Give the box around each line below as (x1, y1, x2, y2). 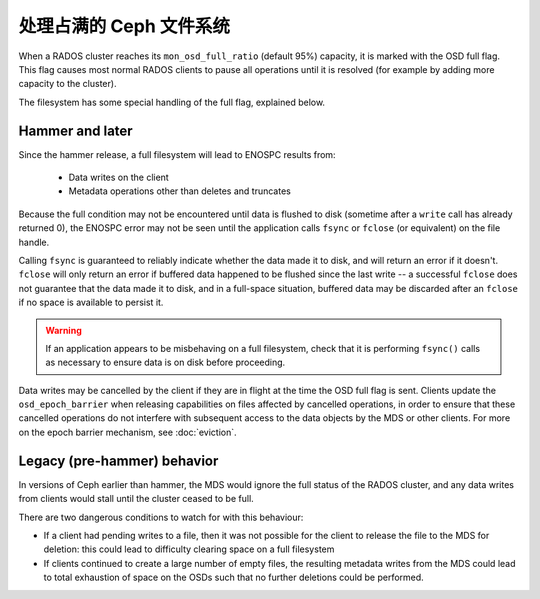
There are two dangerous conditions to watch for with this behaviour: (18, 511, 304, 523)
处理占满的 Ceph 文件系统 (18, 15, 230, 37)
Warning (45, 324, 82, 336)
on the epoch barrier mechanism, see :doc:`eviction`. (18, 426, 237, 438)
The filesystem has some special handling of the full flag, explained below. (18, 96, 325, 108)
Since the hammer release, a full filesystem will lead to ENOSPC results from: (18, 148, 336, 160)
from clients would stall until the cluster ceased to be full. (18, 493, 254, 505)
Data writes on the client (68, 171, 169, 184)
